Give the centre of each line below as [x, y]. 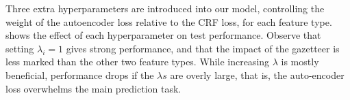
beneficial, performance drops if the [80, 74]
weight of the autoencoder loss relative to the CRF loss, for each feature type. [169, 21]
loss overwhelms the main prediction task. [93, 88]
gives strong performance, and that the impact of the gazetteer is [203, 48]
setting [20, 48]
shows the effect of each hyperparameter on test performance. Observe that [163, 35]
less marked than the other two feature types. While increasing [138, 62]
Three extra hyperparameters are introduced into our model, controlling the [165, 8]
